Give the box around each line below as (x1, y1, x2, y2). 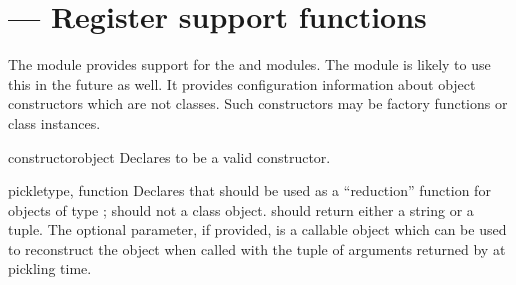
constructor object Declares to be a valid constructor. (8, 146, 331, 167)
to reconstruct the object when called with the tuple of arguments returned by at (8, 238, 506, 259)
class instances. (8, 112, 101, 133)
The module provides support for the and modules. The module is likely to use (8, 54, 491, 75)
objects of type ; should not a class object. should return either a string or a (8, 199, 474, 220)
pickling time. (8, 258, 92, 279)
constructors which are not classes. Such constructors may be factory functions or (8, 93, 508, 114)
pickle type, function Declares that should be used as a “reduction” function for (8, 180, 491, 201)
